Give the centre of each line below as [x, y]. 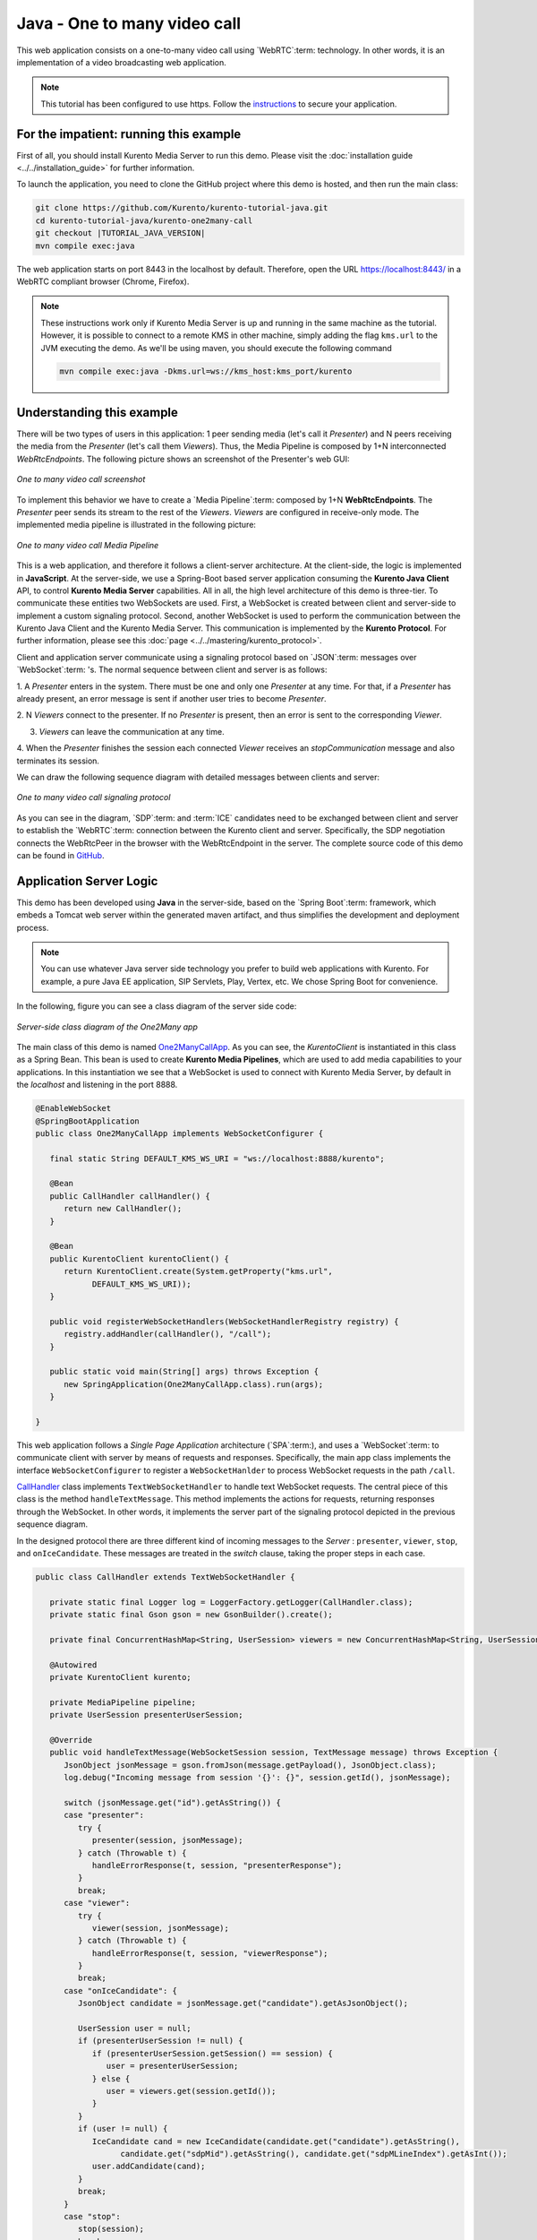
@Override [71, 1740]
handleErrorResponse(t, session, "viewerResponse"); [210, 1953]
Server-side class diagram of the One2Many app [107, 1027]
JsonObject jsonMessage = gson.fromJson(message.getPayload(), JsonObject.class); [251, 1765]
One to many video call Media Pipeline [88, 545]
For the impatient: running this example [129, 134]
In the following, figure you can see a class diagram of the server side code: [157, 1006]
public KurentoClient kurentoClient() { [140, 1258]
